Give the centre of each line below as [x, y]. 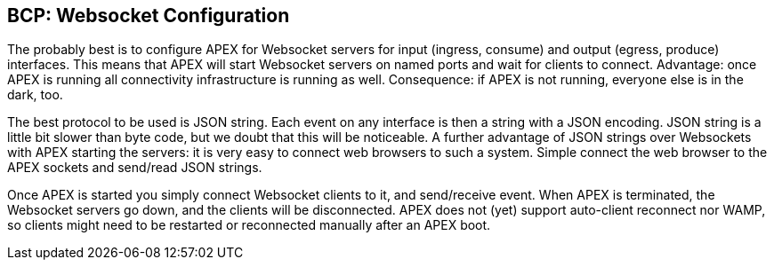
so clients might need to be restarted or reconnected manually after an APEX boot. [249, 225]
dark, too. [35, 95]
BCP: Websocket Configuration [149, 16]
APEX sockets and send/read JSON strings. [135, 168]
